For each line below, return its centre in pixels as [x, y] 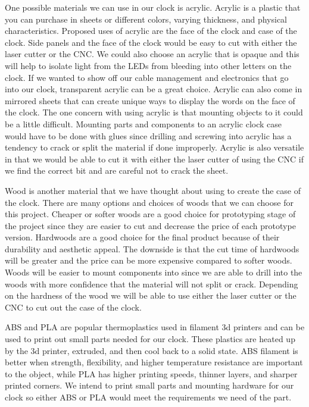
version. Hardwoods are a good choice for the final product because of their [142, 237]
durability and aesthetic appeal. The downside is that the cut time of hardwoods [152, 248]
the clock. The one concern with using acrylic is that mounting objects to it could [154, 112]
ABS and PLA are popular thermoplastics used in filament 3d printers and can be [155, 327]
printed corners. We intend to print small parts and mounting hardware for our [149, 385]
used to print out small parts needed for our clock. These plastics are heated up [150, 339]
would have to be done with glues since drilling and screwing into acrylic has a [148, 135]
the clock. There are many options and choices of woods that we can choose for [149, 202]
